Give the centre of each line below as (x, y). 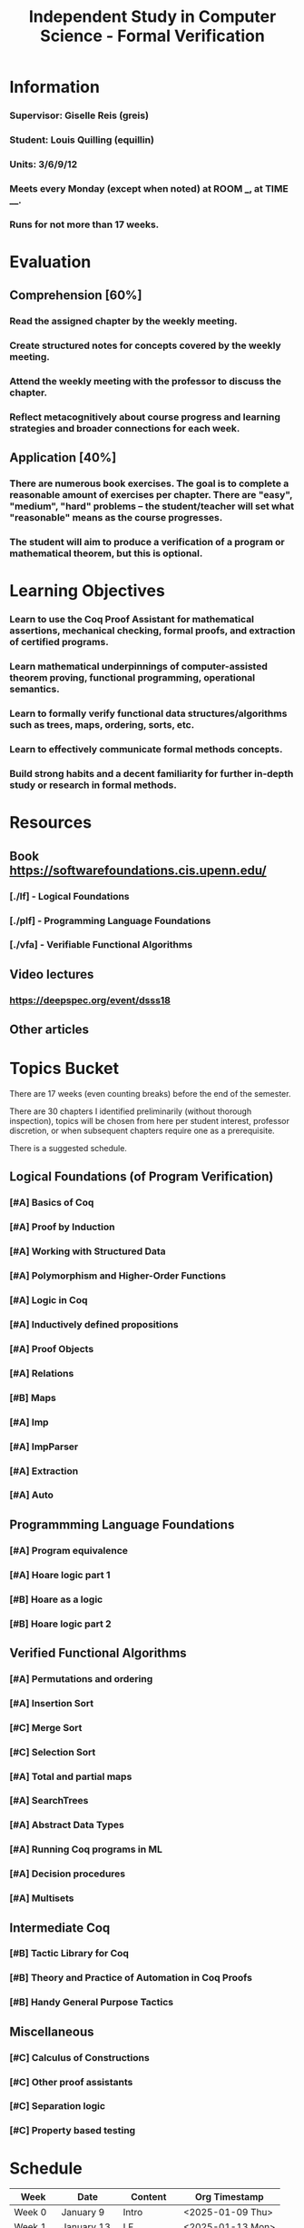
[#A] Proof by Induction (62, 1227)
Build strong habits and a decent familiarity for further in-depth (152, 774)
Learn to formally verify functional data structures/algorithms (148, 713)
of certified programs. (59, 642)
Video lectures (52, 974)
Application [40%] (63, 458)
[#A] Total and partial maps (71, 1776)
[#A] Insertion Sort (51, 1703)
